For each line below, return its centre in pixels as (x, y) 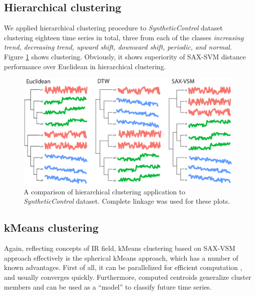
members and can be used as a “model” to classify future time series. (108, 286)
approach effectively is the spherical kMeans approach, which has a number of (121, 257)
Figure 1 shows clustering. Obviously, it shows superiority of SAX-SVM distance (125, 56)
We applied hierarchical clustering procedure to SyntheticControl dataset (113, 28)
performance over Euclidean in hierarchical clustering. (85, 66)
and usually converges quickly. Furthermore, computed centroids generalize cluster (128, 277)
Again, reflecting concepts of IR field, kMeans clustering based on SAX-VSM (120, 248)
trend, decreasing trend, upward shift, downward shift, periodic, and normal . (118, 47)
